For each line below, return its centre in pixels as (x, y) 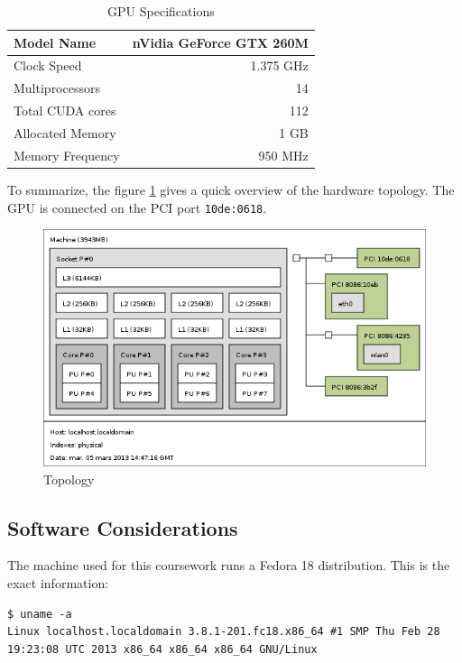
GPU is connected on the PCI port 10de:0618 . (137, 207)
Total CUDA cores (65, 110)
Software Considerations (123, 527)
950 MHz (283, 155)
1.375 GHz (279, 65)
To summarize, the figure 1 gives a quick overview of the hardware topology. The (231, 189)
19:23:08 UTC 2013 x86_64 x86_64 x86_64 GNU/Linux (162, 649)
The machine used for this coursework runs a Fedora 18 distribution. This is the (229, 565)
